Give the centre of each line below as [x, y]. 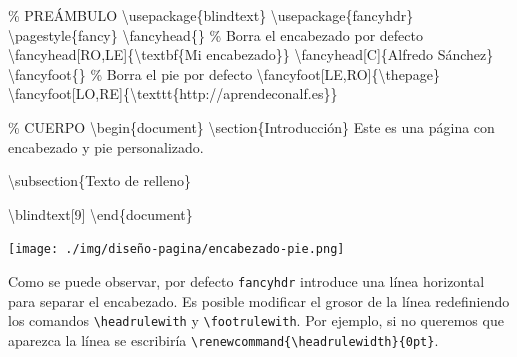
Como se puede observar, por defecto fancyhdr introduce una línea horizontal [246, 281]
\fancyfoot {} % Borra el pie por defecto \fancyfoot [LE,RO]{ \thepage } [224, 73]
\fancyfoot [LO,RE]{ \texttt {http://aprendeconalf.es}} [173, 93]
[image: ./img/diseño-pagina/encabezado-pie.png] [176, 249]
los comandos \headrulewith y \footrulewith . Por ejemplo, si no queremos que [256, 320]
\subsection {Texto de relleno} [99, 180]
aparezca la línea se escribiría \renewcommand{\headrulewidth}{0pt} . [223, 339]
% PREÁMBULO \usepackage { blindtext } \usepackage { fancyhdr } [211, 15]
